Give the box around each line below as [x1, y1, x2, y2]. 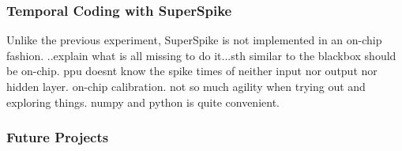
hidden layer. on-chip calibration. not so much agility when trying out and [6, 78, 366, 94]
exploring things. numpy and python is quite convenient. [6, 93, 280, 110]
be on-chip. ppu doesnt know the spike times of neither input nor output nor [6, 62, 378, 79]
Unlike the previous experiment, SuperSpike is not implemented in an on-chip [6, 32, 382, 48]
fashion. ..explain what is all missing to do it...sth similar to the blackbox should [6, 47, 396, 63]
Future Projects [6, 127, 109, 147]
